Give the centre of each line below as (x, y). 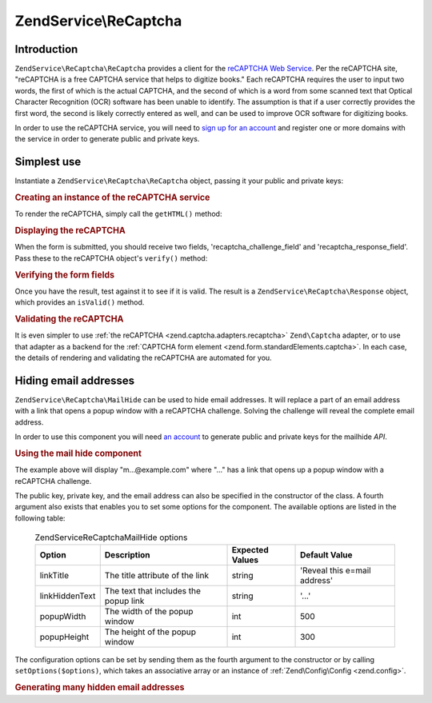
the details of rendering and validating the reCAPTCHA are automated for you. (143, 358)
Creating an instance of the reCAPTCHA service (112, 198)
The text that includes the (153, 590)
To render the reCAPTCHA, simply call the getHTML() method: (118, 214)
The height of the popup (150, 632)
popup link (124, 601)
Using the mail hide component (78, 453)
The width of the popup (149, 611)
